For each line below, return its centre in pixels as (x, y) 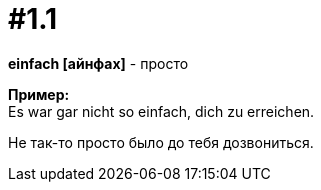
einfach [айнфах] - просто (98, 63)
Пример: (39, 94)
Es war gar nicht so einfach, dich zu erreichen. (161, 111)
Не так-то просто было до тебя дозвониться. (161, 142)
